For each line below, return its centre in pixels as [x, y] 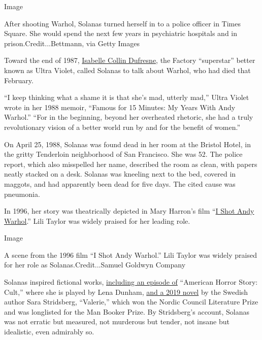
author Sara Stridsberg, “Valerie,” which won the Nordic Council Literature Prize [131, 302]
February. [19, 80]
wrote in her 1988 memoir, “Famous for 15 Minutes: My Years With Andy [120, 107]
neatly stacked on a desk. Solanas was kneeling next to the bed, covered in [120, 174]
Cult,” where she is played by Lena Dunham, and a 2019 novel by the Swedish [126, 292]
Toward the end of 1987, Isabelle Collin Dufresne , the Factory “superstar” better [130, 60]
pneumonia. [22, 194]
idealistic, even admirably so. [49, 332]
